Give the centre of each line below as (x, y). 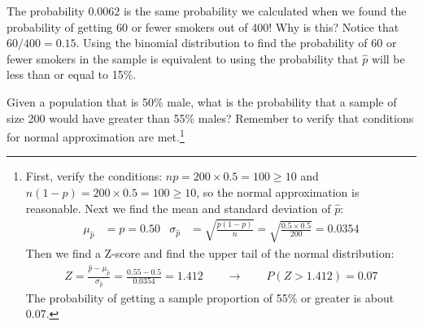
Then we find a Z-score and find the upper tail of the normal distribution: (210, 252)
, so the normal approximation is (278, 192)
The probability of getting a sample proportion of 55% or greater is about (210, 297)
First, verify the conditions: (94, 176)
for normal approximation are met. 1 (96, 135)
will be (388, 58)
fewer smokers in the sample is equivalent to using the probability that (183, 58)
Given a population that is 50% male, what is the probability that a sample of (202, 101)
